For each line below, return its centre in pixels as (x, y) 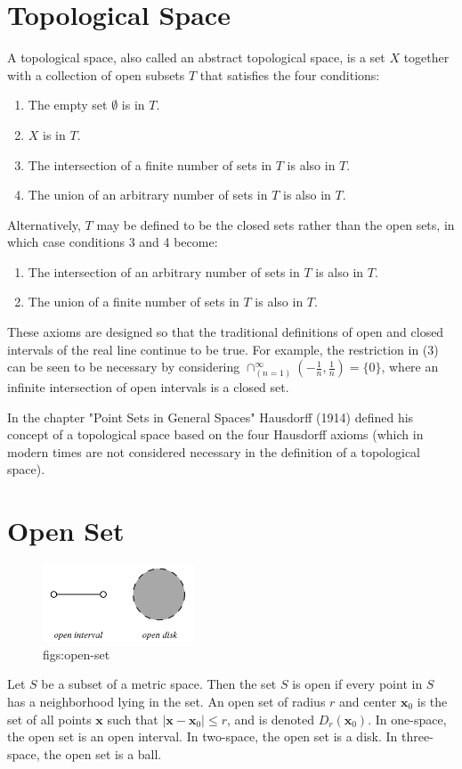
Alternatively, (44, 224)
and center (368, 701)
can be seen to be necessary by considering (124, 367)
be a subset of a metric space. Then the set (159, 684)
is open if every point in (357, 684)
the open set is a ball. (103, 753)
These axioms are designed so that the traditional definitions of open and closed (226, 332)
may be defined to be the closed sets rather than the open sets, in (276, 224)
